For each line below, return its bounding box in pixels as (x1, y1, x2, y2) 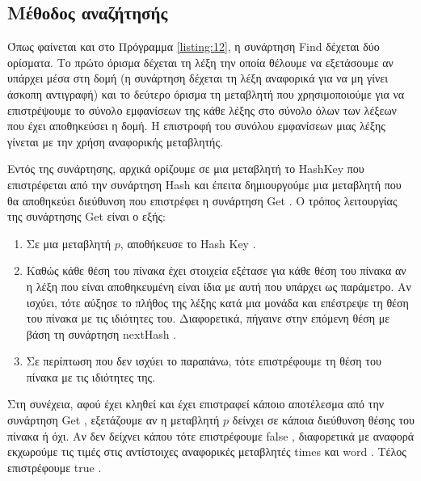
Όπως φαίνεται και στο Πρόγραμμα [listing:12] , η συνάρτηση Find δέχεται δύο (7, 38, 380, 55)
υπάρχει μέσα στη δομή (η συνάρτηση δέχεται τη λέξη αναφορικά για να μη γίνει (7, 70, 388, 86)
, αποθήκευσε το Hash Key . (120, 234, 256, 251)
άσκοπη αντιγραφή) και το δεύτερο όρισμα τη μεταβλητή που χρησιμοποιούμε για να (7, 85, 405, 102)
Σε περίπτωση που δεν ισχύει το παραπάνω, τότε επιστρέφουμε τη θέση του (26, 352, 381, 369)
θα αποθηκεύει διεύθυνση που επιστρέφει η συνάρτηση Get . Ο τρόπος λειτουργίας (7, 192, 398, 209)
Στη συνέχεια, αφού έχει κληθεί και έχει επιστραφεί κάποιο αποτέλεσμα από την (7, 395, 385, 412)
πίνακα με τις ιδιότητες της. (26, 368, 156, 385)
